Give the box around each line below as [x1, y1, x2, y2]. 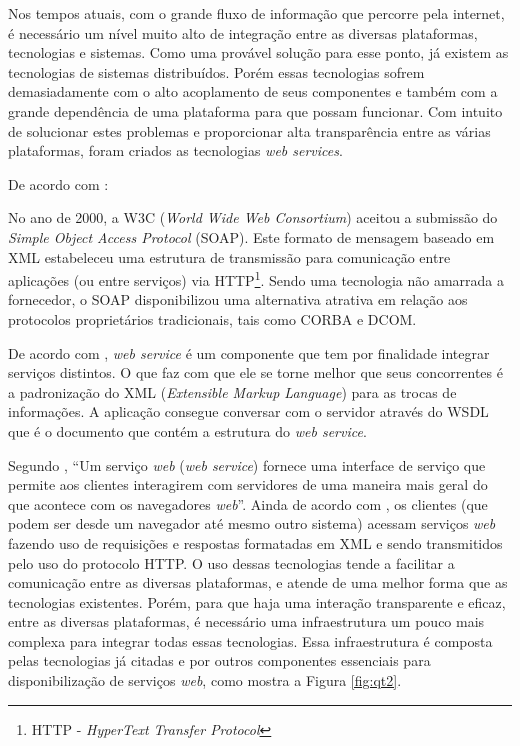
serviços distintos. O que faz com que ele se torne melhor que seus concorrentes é [8, 362, 503, 383]
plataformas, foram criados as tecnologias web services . [8, 140, 343, 161]
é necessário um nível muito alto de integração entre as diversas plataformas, [8, 22, 478, 43]
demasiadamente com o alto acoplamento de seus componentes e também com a [8, 81, 498, 102]
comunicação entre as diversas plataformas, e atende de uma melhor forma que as [8, 572, 508, 593]
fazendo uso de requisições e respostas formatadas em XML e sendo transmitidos [8, 532, 503, 553]
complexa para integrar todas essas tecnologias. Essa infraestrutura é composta [8, 630, 493, 651]
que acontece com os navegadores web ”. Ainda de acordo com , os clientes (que [8, 493, 488, 514]
